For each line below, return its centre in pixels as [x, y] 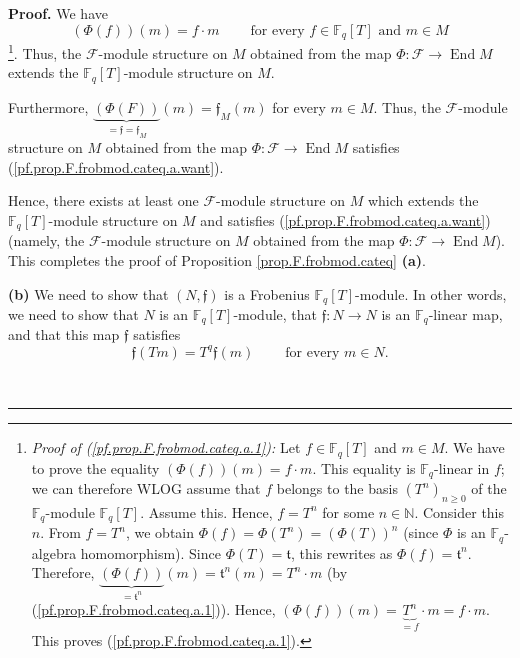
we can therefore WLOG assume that [146, 488]
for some [348, 511]
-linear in [461, 467]
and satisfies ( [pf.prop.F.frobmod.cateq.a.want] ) [345, 219]
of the [489, 488]
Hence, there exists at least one [103, 200]
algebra [54, 552]
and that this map [64, 334]
